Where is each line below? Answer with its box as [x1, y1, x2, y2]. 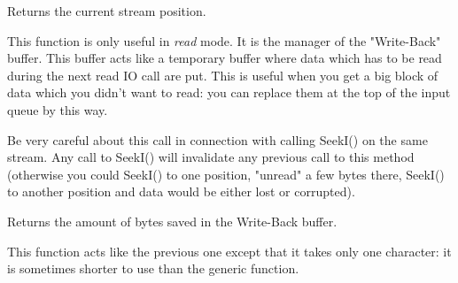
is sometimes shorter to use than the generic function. [7, 259, 299, 278]
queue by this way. [7, 100, 108, 119]
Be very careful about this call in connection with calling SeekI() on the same [7, 130, 428, 149]
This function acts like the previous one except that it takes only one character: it [7, 241, 452, 260]
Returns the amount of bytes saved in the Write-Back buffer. [7, 211, 338, 230]
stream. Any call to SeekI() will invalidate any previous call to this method [7, 148, 415, 166]
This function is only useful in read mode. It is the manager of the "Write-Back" [7, 31, 441, 50]
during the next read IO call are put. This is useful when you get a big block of [7, 65, 439, 84]
